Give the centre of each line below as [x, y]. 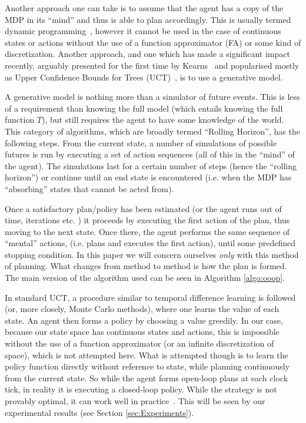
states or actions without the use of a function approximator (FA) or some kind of [153, 42]
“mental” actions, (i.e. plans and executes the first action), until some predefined [150, 243]
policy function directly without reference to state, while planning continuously [147, 366]
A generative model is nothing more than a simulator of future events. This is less [152, 97]
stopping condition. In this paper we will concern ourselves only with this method [152, 254]
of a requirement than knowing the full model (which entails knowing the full [144, 108]
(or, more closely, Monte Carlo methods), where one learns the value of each [142, 309]
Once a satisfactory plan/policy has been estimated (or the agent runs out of [143, 208]
